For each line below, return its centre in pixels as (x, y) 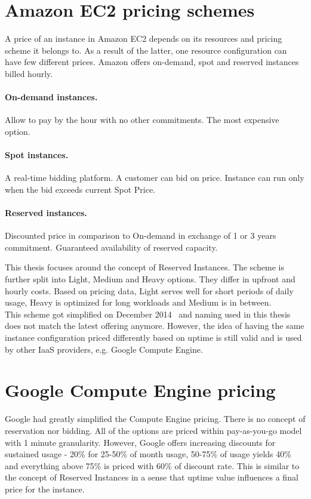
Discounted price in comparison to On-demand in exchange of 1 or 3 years (141, 235)
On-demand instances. (51, 97)
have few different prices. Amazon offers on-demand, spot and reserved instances (152, 62)
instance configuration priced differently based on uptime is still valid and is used (153, 338)
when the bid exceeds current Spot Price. (80, 189)
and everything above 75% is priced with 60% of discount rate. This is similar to (152, 465)
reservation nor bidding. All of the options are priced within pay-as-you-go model (153, 430)
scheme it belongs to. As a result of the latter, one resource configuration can (146, 50)
